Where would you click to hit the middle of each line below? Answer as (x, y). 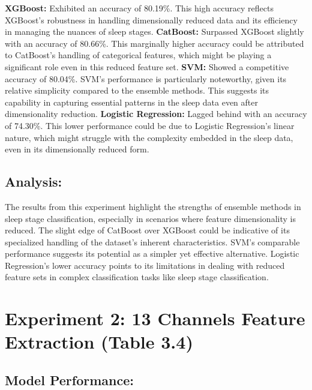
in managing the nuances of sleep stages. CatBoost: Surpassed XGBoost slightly (154, 31)
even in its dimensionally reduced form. (77, 149)
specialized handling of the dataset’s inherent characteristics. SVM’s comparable (152, 241)
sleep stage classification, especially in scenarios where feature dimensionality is (150, 218)
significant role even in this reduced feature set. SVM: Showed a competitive (147, 66)
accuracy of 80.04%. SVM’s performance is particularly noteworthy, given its (146, 78)
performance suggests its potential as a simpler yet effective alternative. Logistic (152, 253)
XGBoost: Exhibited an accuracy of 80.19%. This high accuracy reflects (139, 8)
